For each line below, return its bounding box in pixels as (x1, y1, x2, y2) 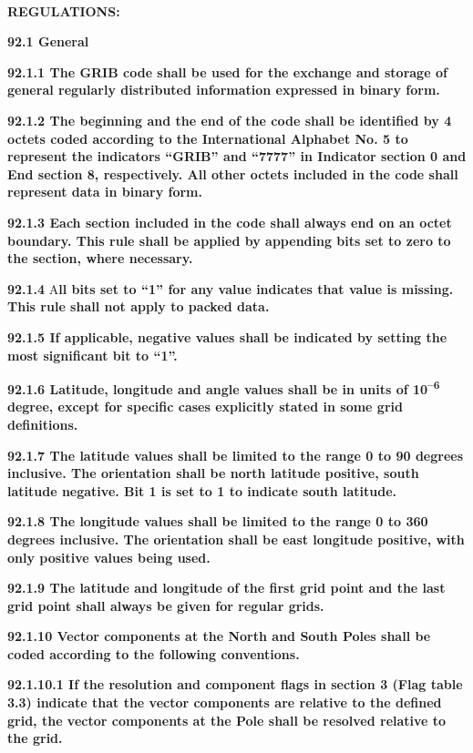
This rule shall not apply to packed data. (7, 297, 270, 316)
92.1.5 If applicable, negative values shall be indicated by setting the (7, 327, 447, 346)
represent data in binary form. (7, 182, 202, 201)
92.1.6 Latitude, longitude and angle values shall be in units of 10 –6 (7, 377, 440, 398)
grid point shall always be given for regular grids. (7, 595, 324, 615)
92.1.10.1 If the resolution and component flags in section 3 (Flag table (7, 675, 463, 694)
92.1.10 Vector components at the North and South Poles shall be (7, 626, 431, 646)
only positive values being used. (7, 547, 211, 566)
